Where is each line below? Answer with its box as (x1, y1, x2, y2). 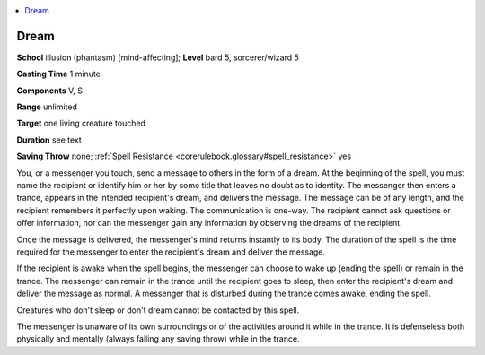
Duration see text (16, 134, 83, 145)
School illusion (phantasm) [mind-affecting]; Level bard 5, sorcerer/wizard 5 (16, 52, 300, 63)
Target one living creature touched (16, 117, 145, 129)
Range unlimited (16, 101, 78, 112)
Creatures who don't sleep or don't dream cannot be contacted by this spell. (16, 305, 300, 316)
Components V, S (16, 85, 83, 96)
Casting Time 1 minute (16, 68, 101, 80)
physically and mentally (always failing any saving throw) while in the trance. (16, 333, 300, 344)
